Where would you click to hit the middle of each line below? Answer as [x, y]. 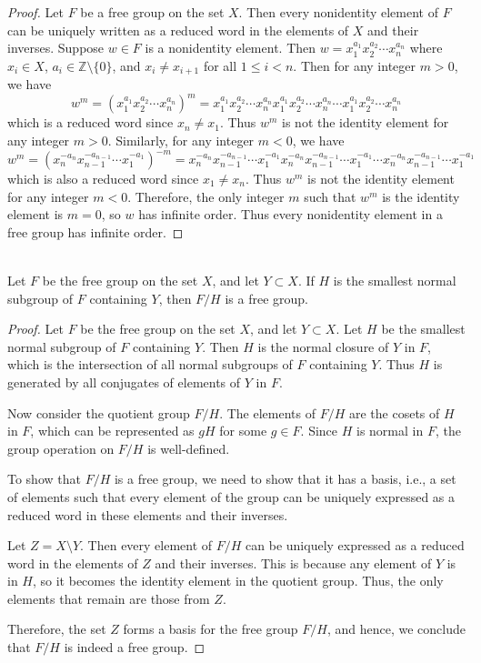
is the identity [421, 196]
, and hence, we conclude [396, 629]
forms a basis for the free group [210, 629]
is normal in [390, 431]
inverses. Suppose [56, 48]
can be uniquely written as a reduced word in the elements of [178, 30]
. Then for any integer [354, 65]
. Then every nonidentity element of [338, 12]
